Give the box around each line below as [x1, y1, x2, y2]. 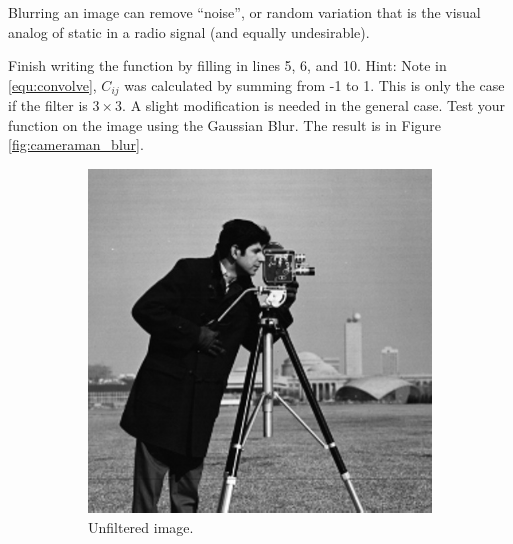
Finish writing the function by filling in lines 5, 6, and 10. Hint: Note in [8, 55, 447, 76]
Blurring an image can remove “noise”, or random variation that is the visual [8, 2, 481, 22]
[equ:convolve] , [8, 74, 97, 95]
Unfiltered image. [88, 516, 194, 537]
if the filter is [8, 95, 88, 116]
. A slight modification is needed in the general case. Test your [122, 95, 506, 116]
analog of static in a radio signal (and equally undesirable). [8, 21, 370, 42]
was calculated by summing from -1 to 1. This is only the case [124, 74, 505, 95]
